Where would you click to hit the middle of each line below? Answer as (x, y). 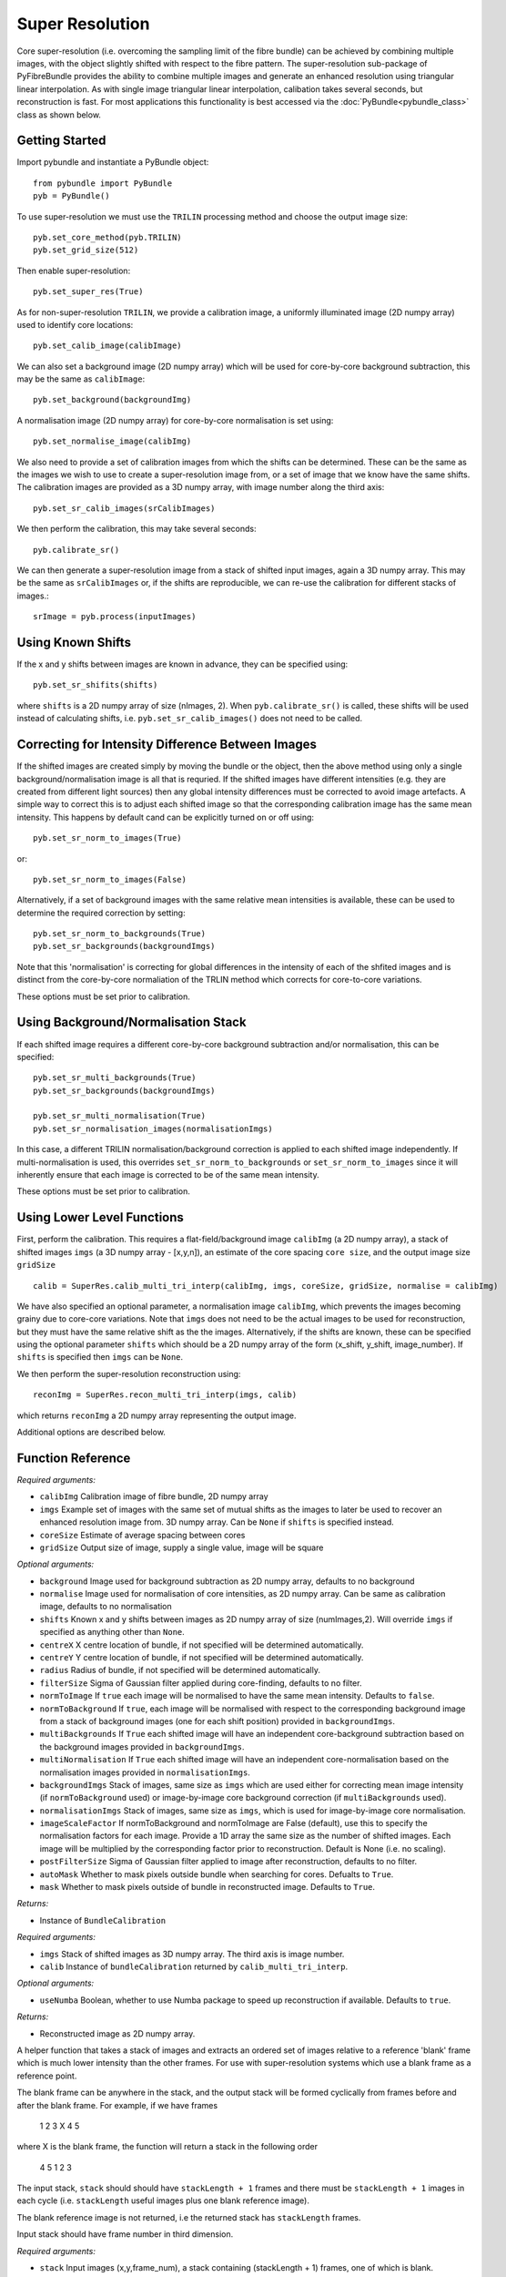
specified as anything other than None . (112, 1632)
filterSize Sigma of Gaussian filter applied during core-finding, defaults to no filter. (201, 1683)
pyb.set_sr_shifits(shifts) (96, 685)
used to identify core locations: (75, 324)
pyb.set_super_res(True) (88, 292)
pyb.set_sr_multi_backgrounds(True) (115, 1078)
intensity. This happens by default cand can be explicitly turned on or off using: (165, 817)
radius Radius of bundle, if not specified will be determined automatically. (180, 1670)
